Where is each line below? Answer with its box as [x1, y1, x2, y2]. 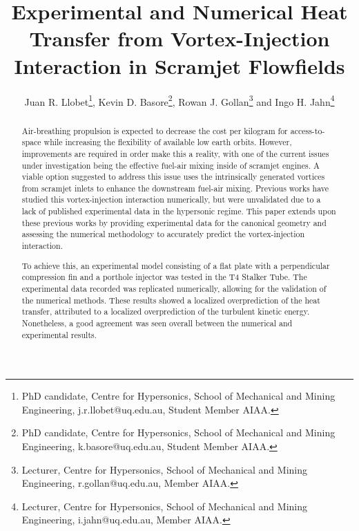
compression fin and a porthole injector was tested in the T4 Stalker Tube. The [21, 271, 307, 283]
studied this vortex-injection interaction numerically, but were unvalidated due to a [21, 194, 321, 205]
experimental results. [21, 328, 97, 340]
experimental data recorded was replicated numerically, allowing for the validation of [21, 282, 327, 294]
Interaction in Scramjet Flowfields [14, 51, 345, 80]
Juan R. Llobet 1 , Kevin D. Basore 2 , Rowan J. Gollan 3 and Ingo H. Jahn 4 [24, 92, 335, 109]
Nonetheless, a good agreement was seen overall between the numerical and [21, 317, 293, 328]
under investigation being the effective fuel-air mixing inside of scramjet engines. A [21, 159, 320, 171]
